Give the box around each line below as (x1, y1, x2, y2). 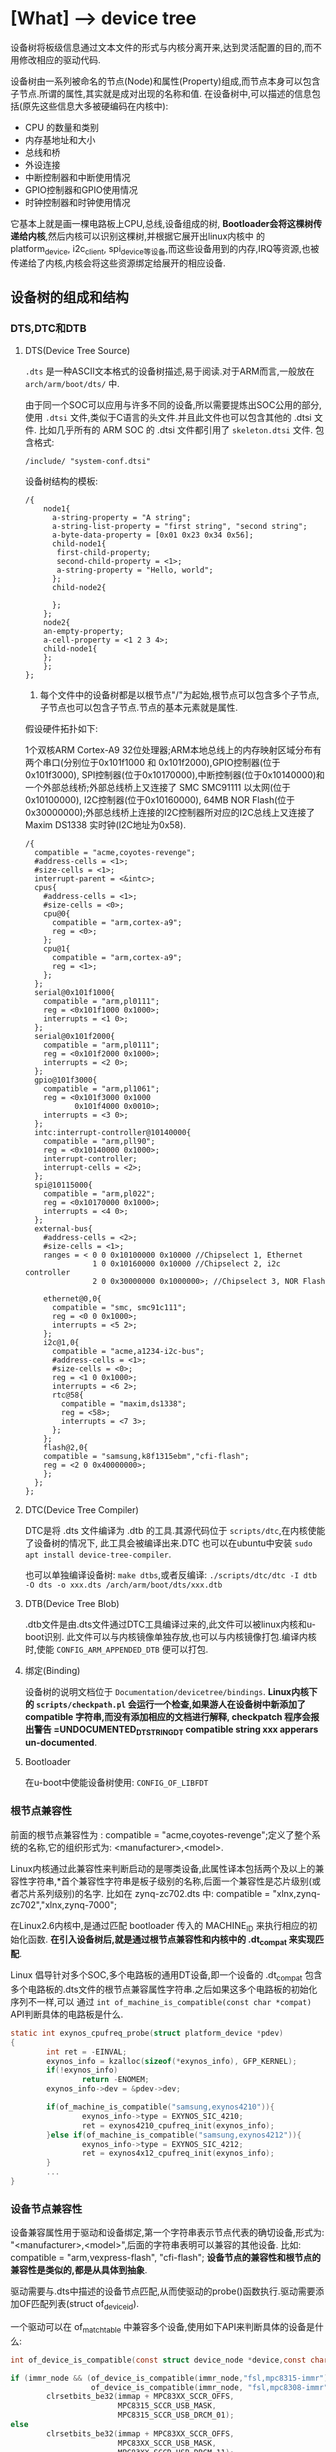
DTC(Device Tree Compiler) (24, 1504, 140, 1516)
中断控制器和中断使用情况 (24, 171, 131, 183)
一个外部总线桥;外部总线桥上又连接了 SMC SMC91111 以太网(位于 (24, 782, 292, 794)
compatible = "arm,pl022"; (43, 1189, 156, 1199)
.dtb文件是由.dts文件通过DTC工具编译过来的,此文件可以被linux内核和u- (24, 1618, 317, 1631)
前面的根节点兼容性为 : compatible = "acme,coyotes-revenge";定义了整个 (10, 1828, 312, 1841)
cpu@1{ (43, 944, 71, 954)
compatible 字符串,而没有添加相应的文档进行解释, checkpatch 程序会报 (24, 1711, 320, 1723)
